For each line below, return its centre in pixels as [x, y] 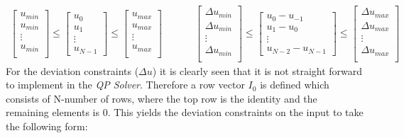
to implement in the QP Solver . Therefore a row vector [125, 85]
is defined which [295, 85]
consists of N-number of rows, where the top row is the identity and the [162, 98]
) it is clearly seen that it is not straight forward [257, 70]
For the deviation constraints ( [72, 70]
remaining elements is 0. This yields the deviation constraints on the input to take [185, 112]
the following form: [47, 126]
